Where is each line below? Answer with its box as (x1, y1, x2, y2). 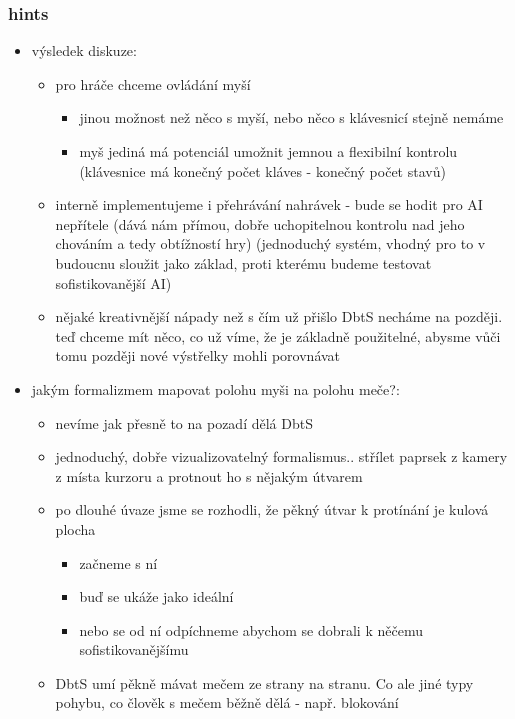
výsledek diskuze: (31, 40, 137, 61)
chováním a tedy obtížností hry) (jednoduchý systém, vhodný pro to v (55, 233, 486, 254)
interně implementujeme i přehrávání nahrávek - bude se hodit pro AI (55, 194, 483, 215)
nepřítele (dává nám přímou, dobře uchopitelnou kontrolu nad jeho (55, 213, 465, 234)
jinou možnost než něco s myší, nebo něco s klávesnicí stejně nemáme (79, 107, 504, 128)
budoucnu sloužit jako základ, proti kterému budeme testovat (55, 252, 432, 273)
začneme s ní (79, 552, 158, 573)
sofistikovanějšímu (79, 639, 189, 660)
